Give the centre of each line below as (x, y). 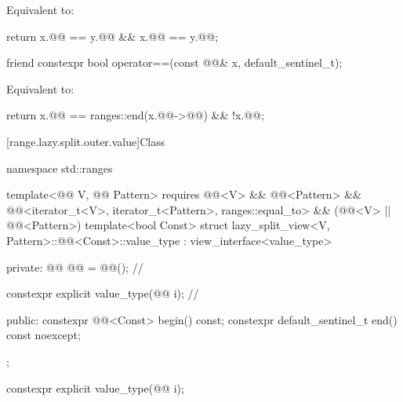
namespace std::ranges (60, 168)
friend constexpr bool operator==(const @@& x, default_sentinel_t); (174, 62)
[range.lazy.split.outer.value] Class (86, 141)
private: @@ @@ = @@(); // (75, 267)
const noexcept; (44, 335)
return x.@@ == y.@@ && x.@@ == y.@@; (113, 36)
